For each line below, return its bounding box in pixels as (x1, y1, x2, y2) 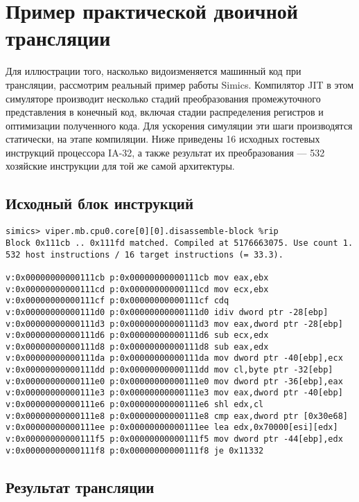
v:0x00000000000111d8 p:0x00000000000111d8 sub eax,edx (6, 341, 269, 352)
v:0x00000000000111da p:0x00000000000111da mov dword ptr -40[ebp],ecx (6, 353, 343, 364)
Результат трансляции (6, 476, 155, 497)
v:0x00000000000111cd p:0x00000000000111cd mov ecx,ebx (6, 284, 269, 294)
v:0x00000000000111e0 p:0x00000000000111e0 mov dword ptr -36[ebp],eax (6, 376, 343, 386)
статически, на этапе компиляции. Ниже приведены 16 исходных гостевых (6, 132, 320, 146)
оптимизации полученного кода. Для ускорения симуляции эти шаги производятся (6, 118, 353, 132)
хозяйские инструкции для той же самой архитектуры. (6, 159, 235, 173)
